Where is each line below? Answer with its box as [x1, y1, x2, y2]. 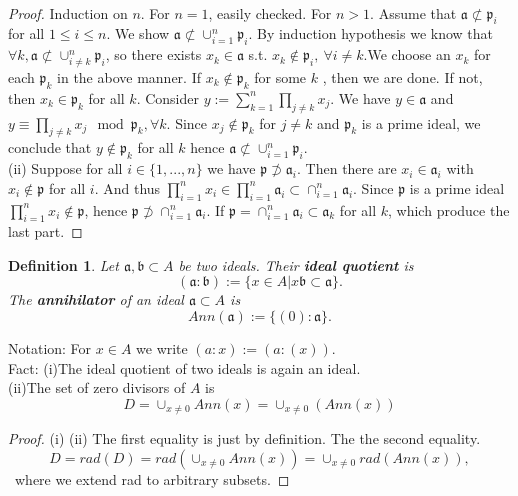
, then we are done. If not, [322, 66, 483, 87]
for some [254, 66, 307, 87]
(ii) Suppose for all [8, 158, 123, 179]
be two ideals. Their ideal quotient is [178, 254, 414, 275]
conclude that [8, 137, 92, 158]
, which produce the [388, 199, 510, 220]
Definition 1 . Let [8, 254, 119, 275]
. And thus [94, 177, 161, 198]
